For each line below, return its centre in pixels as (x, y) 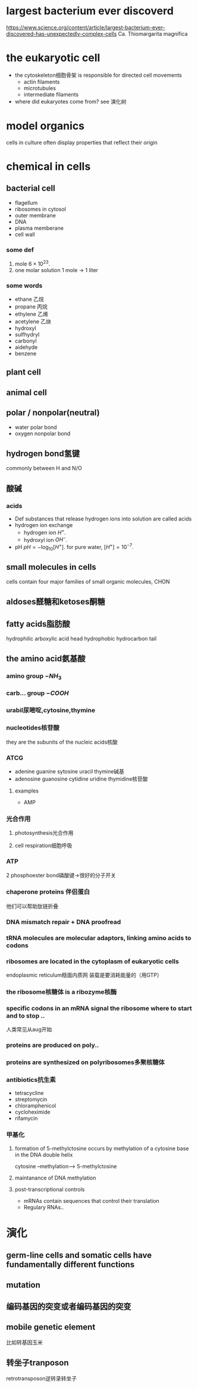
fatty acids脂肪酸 (38, 624)
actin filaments (42, 82)
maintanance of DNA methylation (55, 1178)
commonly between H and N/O (44, 468)
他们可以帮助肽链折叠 (32, 906)
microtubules (40, 88)
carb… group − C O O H (37, 693)
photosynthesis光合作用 (44, 833)
